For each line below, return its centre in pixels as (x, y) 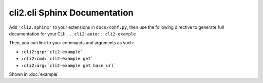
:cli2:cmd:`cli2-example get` (57, 59)
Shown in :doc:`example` (34, 74)
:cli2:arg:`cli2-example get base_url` (69, 65)
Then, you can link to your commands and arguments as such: (72, 43)
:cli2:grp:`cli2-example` (52, 52)
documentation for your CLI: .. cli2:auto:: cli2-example (73, 33)
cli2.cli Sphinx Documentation (71, 13)
